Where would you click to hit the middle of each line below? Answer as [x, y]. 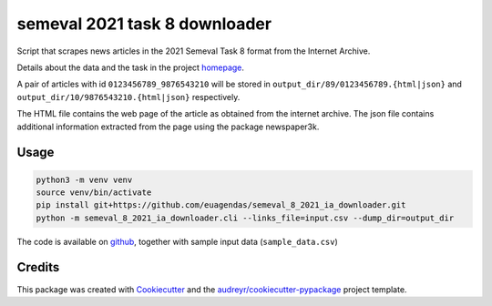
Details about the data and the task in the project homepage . [131, 67]
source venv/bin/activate [94, 192]
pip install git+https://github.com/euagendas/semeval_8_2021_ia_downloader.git [221, 205]
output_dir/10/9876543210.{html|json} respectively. [128, 97]
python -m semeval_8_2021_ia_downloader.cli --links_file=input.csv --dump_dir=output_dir [245, 218]
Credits [38, 267]
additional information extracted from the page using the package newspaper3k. [168, 127]
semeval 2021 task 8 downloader [144, 24]
